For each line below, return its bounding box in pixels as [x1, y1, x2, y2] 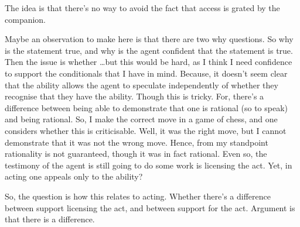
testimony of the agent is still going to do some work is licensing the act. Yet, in [5, 159, 292, 171]
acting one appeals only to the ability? [5, 170, 143, 183]
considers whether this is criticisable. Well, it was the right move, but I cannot [5, 124, 287, 136]
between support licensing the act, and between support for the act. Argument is [5, 201, 295, 214]
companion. [5, 13, 46, 25]
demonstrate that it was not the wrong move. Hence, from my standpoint [5, 136, 268, 148]
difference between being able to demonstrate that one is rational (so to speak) [5, 101, 288, 113]
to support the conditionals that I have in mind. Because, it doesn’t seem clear [5, 67, 288, 79]
